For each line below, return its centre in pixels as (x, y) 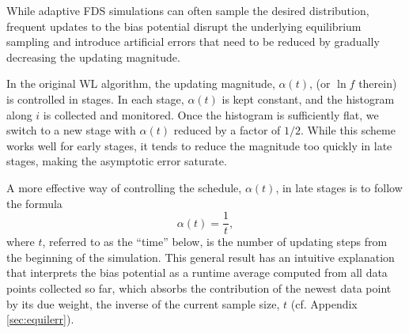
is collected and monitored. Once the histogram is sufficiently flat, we (211, 114)
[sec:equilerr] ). (40, 319)
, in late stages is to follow (339, 187)
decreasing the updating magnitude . (93, 57)
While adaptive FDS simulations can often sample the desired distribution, (188, 10)
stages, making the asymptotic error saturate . (117, 161)
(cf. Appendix (324, 303)
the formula (34, 203)
